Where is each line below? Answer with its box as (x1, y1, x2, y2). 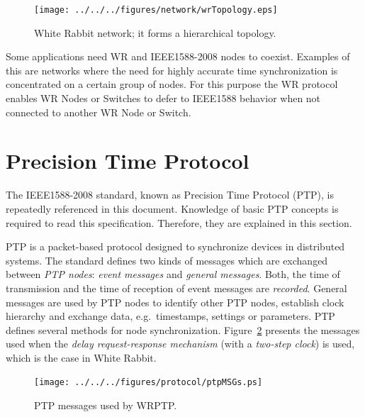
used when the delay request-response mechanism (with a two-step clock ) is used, (6, 336, 355, 351)
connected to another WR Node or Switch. (6, 104, 191, 119)
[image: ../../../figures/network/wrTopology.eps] (34, 5, 278, 15)
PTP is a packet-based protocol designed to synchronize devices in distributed (6, 239, 345, 254)
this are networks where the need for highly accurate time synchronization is (6, 62, 338, 77)
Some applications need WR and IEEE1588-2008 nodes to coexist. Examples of (6, 49, 350, 64)
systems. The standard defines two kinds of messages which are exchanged (6, 252, 328, 267)
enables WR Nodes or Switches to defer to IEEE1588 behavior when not (6, 91, 321, 106)
